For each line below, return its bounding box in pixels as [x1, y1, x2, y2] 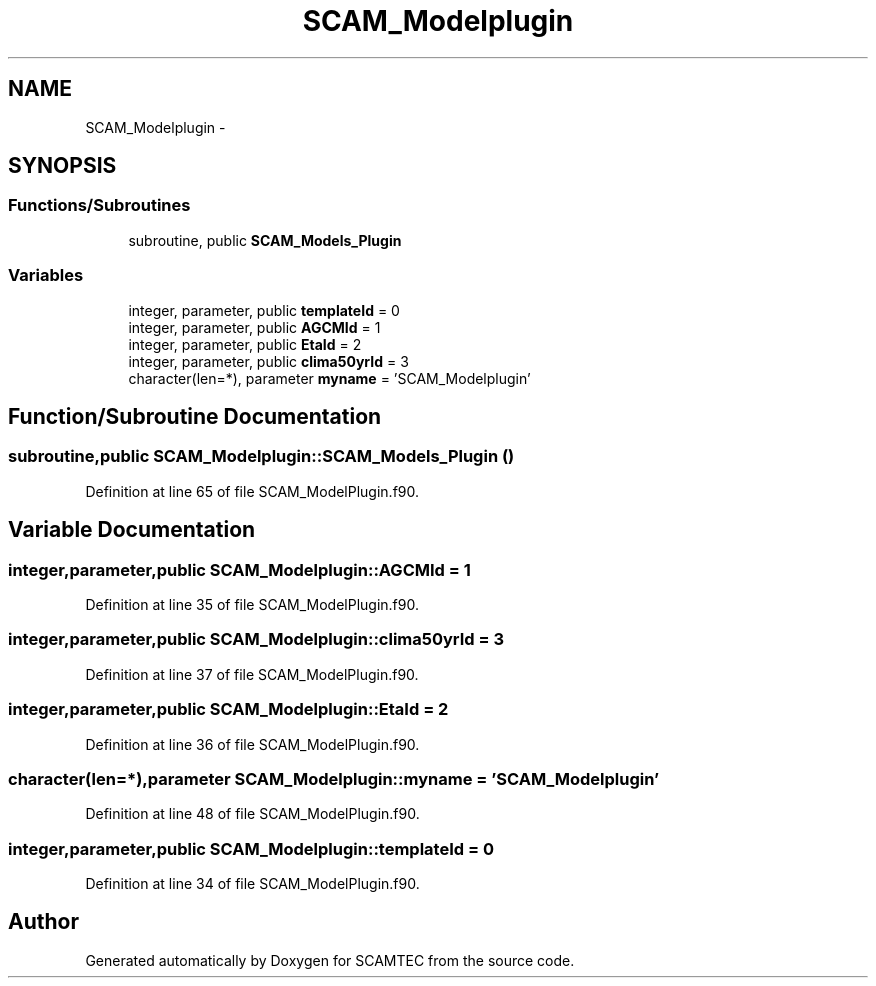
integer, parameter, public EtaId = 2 [128, 335, 362, 353]
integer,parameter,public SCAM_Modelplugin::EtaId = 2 [8, 699, 449, 720]
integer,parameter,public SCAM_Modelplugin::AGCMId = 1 [8, 559, 471, 580]
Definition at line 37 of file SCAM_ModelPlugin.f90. [85, 665, 419, 683]
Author [8, 909, 79, 935]
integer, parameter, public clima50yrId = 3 [128, 352, 409, 370]
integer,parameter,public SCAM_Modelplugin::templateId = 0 [8, 838, 494, 859]
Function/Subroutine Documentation [8, 403, 382, 429]
